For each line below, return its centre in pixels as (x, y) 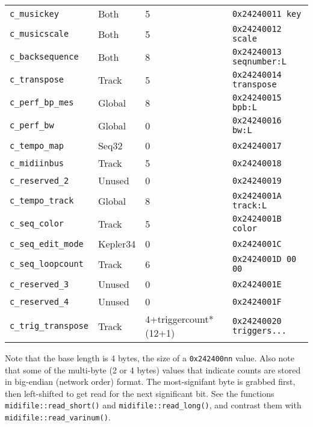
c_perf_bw (32, 125)
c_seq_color (37, 223)
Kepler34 (117, 244)
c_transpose (37, 79)
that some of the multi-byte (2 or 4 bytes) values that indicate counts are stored (153, 369)
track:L (249, 205)
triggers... (259, 331)
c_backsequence (44, 57)
